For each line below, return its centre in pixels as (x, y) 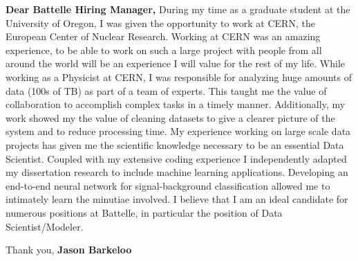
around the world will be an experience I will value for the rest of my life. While (176, 63)
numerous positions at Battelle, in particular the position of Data (144, 212)
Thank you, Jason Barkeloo (69, 250)
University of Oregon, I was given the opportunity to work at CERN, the (160, 22)
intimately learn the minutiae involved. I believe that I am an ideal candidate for (177, 199)
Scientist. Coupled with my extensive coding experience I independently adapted (176, 158)
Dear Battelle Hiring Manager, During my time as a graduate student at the (178, 9)
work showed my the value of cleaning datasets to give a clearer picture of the (170, 117)
